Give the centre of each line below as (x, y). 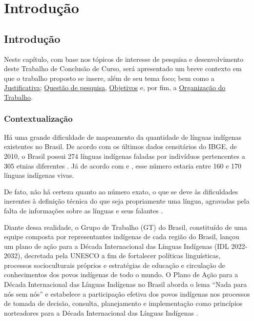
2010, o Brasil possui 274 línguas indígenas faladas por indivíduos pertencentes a (125, 156)
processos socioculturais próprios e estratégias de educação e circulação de (115, 265)
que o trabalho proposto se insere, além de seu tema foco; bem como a (109, 78)
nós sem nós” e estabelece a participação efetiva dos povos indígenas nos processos (127, 293)
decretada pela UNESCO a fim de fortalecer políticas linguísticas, (122, 255)
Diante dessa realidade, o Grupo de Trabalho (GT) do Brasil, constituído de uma (126, 227)
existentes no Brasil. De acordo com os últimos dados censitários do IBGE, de (120, 146)
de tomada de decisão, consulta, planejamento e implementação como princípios (123, 303)
